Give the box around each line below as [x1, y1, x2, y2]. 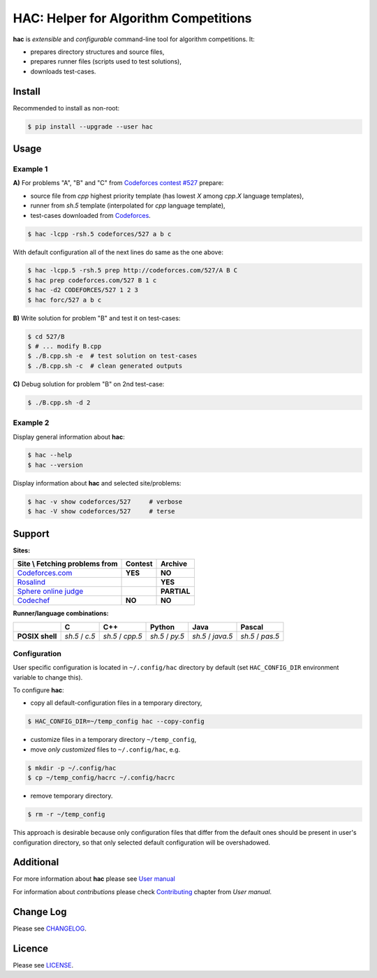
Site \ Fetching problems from [17, 559, 118, 569]
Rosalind [17, 577, 45, 587]
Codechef [17, 596, 50, 606]
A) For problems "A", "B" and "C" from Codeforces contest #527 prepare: [13, 179, 224, 187]
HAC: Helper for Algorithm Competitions [13, 10, 252, 26]
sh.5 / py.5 [150, 631, 185, 641]
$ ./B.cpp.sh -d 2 [27, 398, 91, 407]
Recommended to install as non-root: [13, 103, 120, 112]
